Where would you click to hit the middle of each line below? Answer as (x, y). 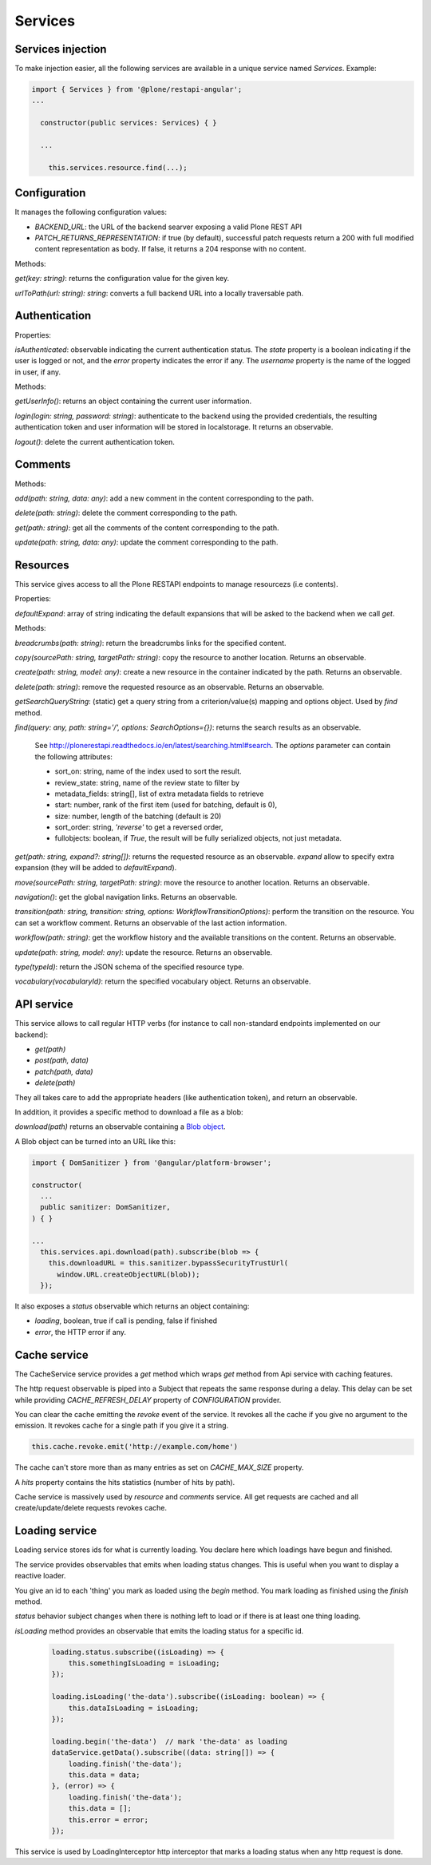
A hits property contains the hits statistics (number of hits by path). (125, 1482)
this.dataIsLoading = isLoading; (134, 1708)
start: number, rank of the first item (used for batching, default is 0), (166, 805)
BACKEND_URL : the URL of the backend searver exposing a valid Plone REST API (168, 227)
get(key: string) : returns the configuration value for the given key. (122, 279)
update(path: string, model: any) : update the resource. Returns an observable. (144, 952)
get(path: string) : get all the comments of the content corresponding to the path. (147, 528)
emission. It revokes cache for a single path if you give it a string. (122, 1426)
